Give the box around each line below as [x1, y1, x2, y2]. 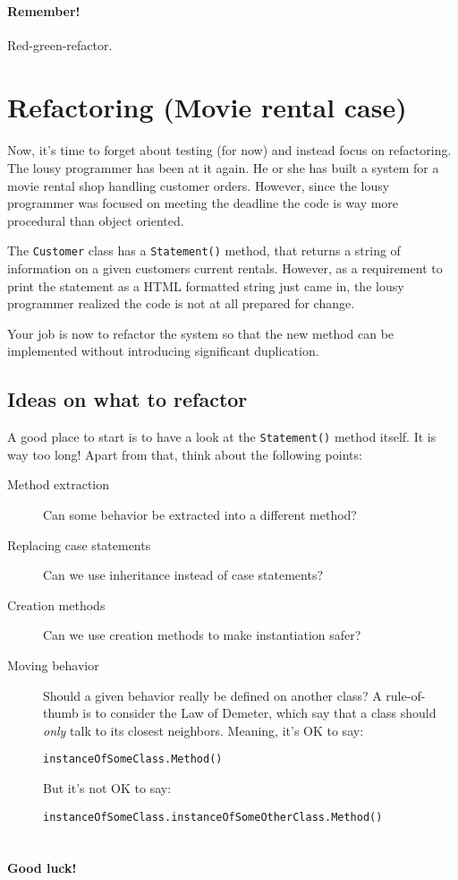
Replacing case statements [7, 535, 151, 554]
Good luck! [7, 858, 77, 877]
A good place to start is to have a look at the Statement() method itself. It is [7, 427, 437, 446]
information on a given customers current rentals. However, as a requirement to [7, 258, 443, 277]
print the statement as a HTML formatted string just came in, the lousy [7, 276, 404, 295]
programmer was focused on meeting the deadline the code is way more [7, 194, 399, 212]
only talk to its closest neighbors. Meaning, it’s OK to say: [43, 720, 364, 739]
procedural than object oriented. [7, 211, 184, 229]
